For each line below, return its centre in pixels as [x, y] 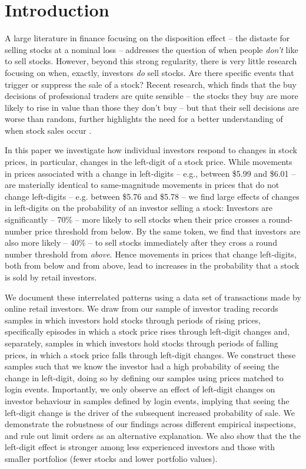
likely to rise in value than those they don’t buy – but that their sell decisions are [152, 107]
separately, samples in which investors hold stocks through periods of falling [142, 343]
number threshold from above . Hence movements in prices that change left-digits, [151, 254]
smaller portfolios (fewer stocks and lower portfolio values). [111, 458]
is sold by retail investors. [51, 277]
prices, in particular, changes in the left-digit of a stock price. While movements [149, 162]
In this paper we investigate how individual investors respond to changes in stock [151, 150]
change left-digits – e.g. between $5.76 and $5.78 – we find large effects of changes [152, 196]
